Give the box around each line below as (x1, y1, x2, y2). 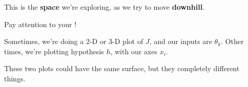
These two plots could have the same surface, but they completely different (4, 63, 240, 74)
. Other (221, 36, 244, 47)
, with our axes (110, 46, 157, 56)
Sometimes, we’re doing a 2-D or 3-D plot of (4, 36, 143, 47)
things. (4, 73, 26, 83)
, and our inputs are (149, 36, 212, 47)
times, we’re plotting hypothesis (4, 46, 104, 56)
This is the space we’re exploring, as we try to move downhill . (4, 2, 205, 12)
